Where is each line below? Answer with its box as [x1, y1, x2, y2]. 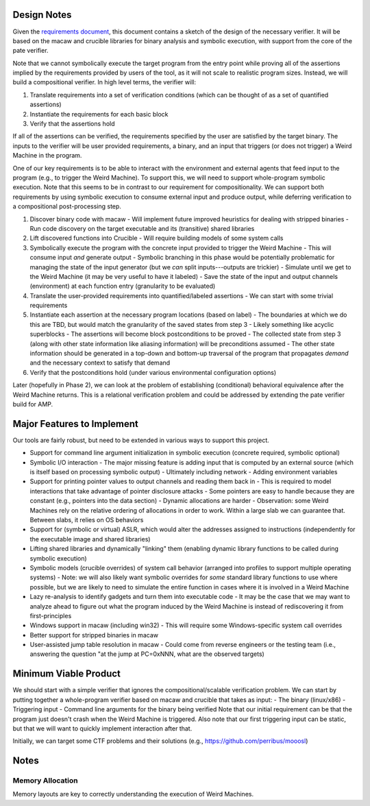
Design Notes [12, 9, 72, 21]
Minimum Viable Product [12, 668, 121, 680]
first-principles [29, 611, 72, 620]
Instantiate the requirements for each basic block [29, 110, 169, 118]
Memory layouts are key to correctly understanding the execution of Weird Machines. [12, 790, 254, 798]
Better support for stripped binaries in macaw [29, 631, 159, 639]
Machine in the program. [12, 151, 82, 160]
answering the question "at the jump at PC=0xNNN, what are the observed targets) [29, 650, 265, 658]
